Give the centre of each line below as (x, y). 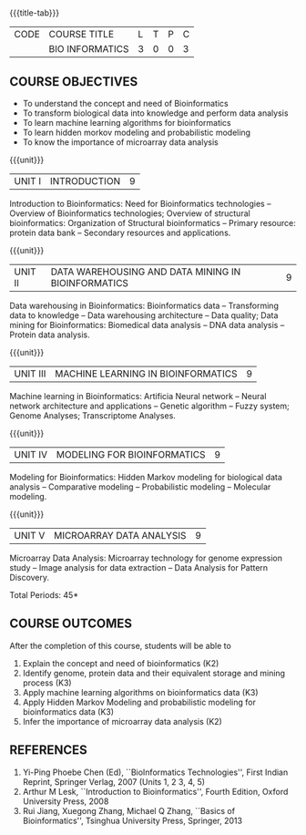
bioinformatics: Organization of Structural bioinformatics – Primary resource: (153, 223)
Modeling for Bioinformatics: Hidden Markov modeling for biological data (146, 477)
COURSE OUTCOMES (71, 624)
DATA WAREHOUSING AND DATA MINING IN (146, 272)
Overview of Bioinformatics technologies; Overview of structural (130, 213)
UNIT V (30, 536)
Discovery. (30, 577)
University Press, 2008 (66, 801)
